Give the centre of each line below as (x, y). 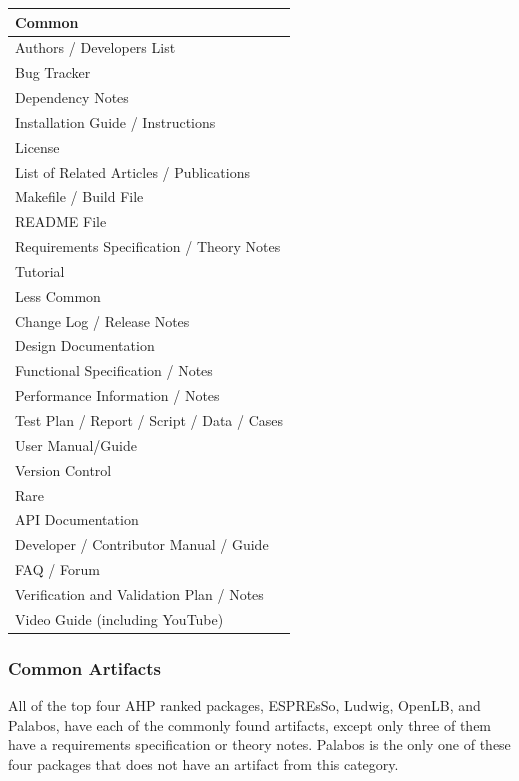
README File (61, 221)
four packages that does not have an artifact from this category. (203, 763)
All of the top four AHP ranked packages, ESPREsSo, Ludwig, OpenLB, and (244, 705)
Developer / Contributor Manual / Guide (142, 544)
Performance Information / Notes (117, 395)
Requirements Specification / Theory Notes (148, 246)
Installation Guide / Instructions (115, 121)
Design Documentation (85, 345)
